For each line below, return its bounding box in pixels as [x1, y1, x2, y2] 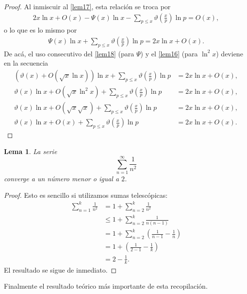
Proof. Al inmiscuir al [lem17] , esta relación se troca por [4, 1, 171, 11]
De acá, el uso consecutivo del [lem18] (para [4, 48, 134, 58]
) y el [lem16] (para [140, 48, 198, 58]
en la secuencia [4, 58, 49, 68]
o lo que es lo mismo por [4, 25, 77, 35]
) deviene [216, 48, 243, 58]
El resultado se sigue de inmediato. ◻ [4, 264, 117, 275]
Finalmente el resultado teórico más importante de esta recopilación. [4, 281, 208, 291]
